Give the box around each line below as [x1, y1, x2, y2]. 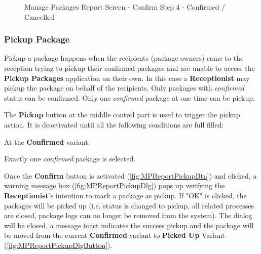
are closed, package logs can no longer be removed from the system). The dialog [4, 210, 252, 221]
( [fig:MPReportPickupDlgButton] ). [4, 239, 113, 250]
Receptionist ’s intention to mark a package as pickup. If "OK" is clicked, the [4, 190, 247, 200]
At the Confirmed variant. [4, 136, 90, 147]
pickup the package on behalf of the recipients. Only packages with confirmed [4, 82, 244, 93]
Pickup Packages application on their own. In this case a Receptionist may [4, 72, 250, 83]
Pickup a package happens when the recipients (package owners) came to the [4, 53, 244, 63]
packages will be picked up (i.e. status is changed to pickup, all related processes [4, 200, 254, 210]
